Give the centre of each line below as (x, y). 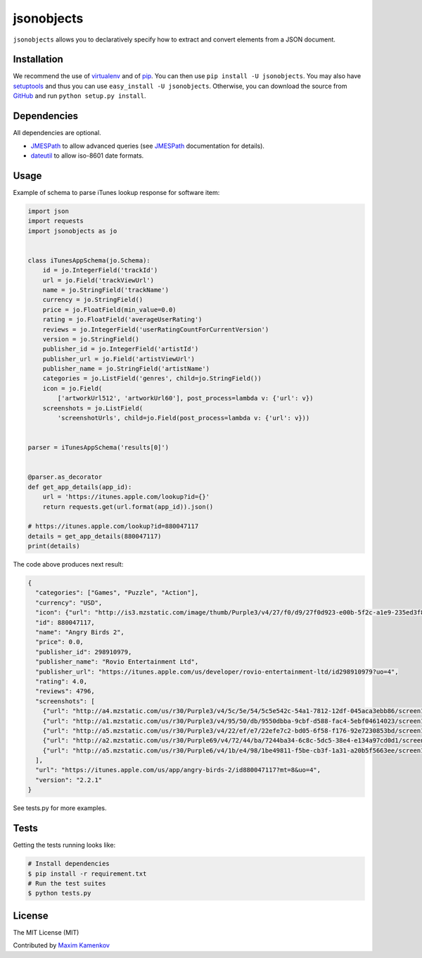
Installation (38, 59)
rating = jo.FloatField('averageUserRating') (122, 320)
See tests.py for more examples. (60, 808)
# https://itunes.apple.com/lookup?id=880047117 (113, 527)
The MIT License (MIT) (46, 932)
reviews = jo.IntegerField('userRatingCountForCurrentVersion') (156, 329)
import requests (56, 221)
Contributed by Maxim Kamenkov (62, 945)
